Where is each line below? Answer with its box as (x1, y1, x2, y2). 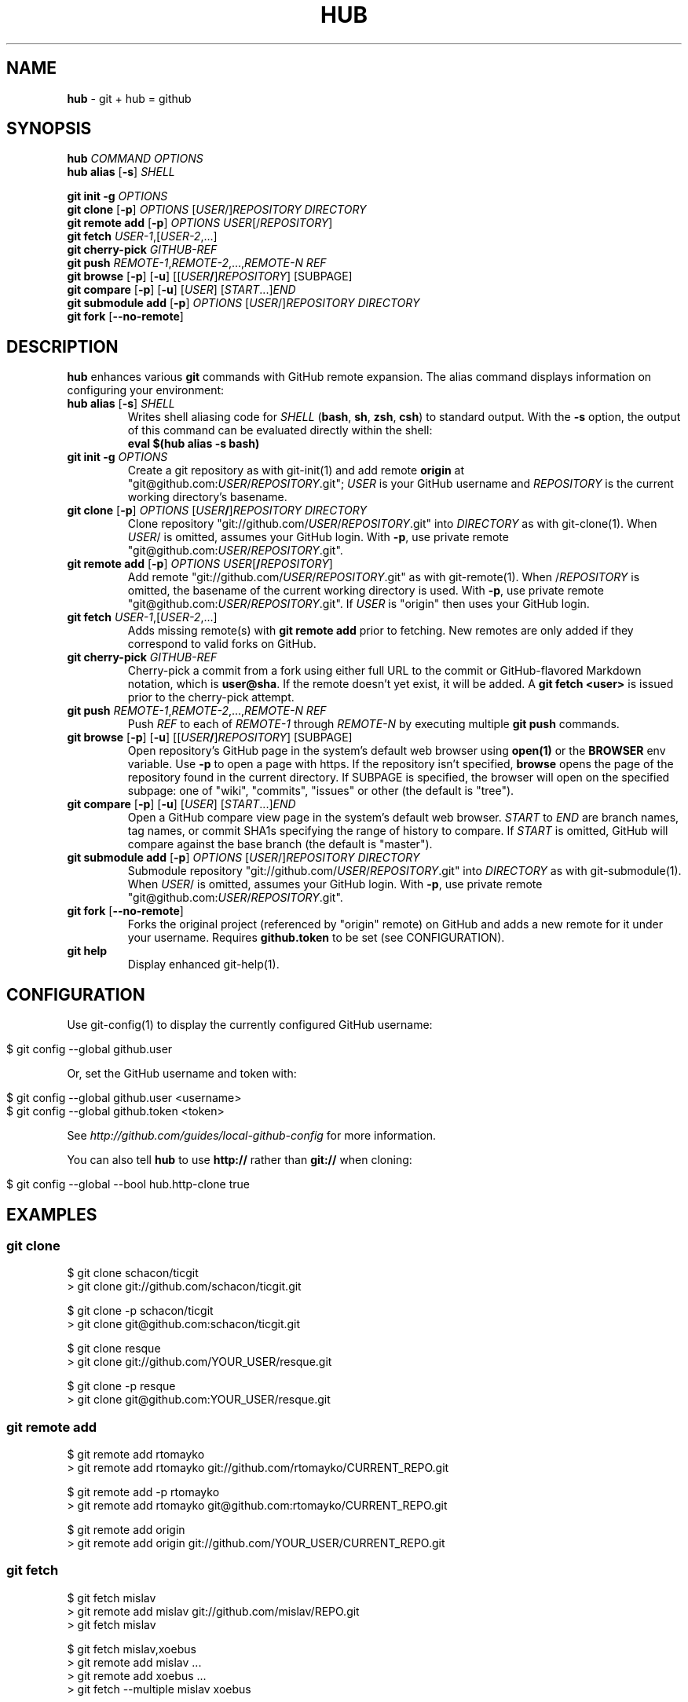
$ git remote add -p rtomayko (67, 1485, 220, 1499)
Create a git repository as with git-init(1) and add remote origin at (127, 463, 465, 478)
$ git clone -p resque (67, 1379, 176, 1393)
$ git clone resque (67, 1341, 161, 1356)
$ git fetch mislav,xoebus (67, 1642, 196, 1656)
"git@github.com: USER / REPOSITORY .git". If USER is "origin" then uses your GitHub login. (127, 597, 590, 611)
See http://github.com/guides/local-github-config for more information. (67, 1129, 437, 1143)
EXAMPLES (6, 1204, 97, 1224)
